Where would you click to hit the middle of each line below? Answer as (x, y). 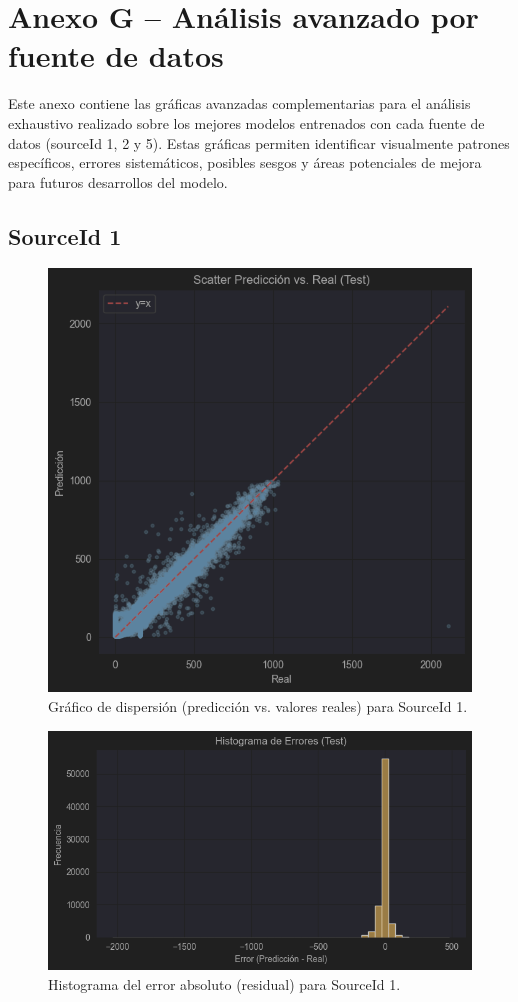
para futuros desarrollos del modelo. (118, 181)
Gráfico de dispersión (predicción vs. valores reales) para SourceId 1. (258, 706)
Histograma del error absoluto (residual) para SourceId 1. (224, 983)
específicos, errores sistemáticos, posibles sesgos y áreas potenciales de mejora (245, 162)
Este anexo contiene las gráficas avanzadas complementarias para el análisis (239, 103)
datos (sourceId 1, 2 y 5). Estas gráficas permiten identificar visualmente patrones (259, 142)
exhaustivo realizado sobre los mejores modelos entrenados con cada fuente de (246, 122)
